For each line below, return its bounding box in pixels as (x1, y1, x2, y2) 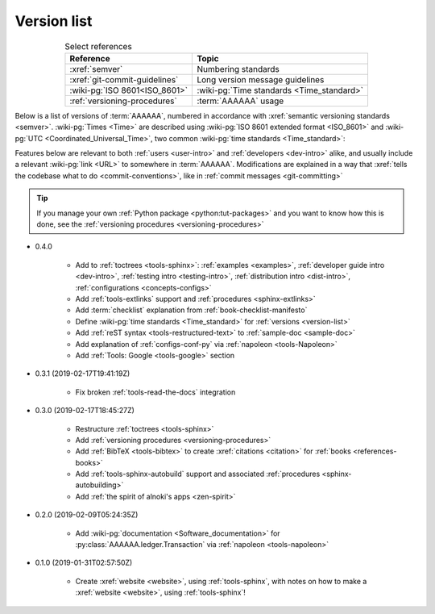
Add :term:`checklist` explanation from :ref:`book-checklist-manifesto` (75, 305, 308, 315)
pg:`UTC (14, 133, 43, 143)
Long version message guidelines (197, 73, 325, 85)
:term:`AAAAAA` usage (197, 95, 284, 107)
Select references (64, 40, 132, 52)
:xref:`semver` (69, 63, 123, 74)
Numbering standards (197, 63, 280, 74)
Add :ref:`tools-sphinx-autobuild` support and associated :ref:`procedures (75, 469, 321, 479)
